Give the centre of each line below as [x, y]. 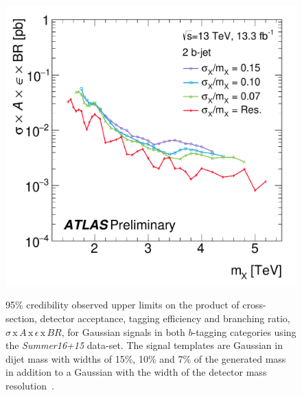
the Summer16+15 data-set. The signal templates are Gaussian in [144, 345]
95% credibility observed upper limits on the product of [123, 305]
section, [21, 318]
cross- [254, 305]
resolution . [30, 385]
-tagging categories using [244, 331]
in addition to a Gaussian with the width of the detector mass [136, 372]
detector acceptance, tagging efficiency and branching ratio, [165, 318]
